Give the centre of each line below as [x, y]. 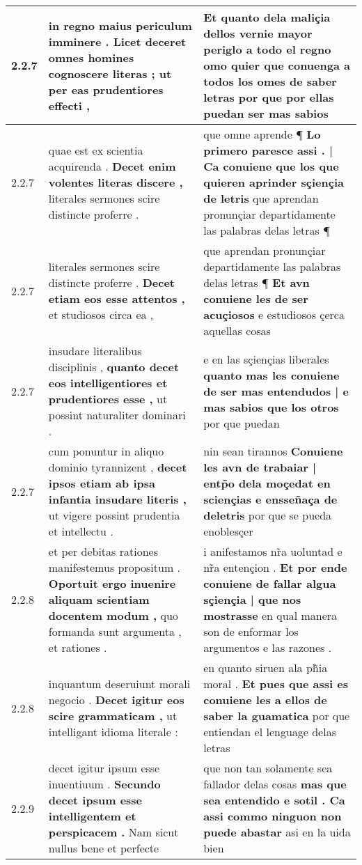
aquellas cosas [237, 330]
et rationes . [78, 647]
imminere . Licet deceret [117, 41]
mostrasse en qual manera [270, 615]
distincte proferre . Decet [112, 282]
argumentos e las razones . [268, 647]
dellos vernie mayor [258, 33]
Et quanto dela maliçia [267, 17]
